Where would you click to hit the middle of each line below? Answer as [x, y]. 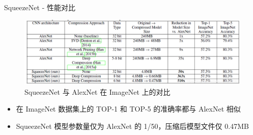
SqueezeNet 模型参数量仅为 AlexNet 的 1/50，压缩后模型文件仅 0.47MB [132, 126]
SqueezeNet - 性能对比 [40, 7]
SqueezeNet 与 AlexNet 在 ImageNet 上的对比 [97, 91]
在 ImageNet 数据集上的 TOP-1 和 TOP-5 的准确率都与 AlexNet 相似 [128, 109]
